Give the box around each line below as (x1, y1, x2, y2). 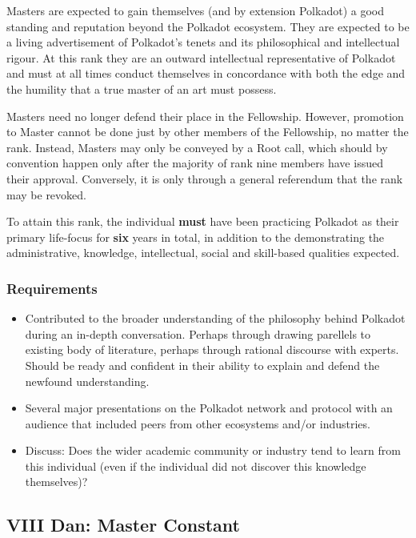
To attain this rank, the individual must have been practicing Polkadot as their (6, 213, 399, 230)
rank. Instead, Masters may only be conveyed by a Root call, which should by (6, 139, 388, 155)
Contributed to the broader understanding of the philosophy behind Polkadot (25, 310, 406, 327)
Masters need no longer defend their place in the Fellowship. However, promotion (6, 107, 404, 124)
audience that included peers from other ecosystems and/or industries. (25, 415, 370, 432)
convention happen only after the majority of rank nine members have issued (6, 155, 383, 171)
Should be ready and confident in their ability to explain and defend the (25, 356, 380, 373)
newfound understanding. (25, 372, 150, 389)
